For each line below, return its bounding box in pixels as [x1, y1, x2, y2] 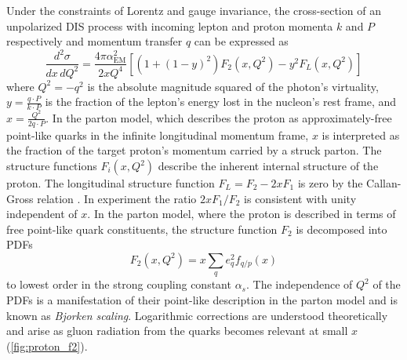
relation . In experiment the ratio [37, 190, 197, 206]
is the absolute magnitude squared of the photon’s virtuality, [87, 78, 379, 94]
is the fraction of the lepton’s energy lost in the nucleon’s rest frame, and [45, 93, 397, 110]
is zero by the [297, 175, 363, 191]
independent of [6, 205, 78, 222]
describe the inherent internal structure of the [158, 158, 379, 173]
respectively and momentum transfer [6, 33, 183, 49]
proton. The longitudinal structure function [6, 175, 215, 191]
